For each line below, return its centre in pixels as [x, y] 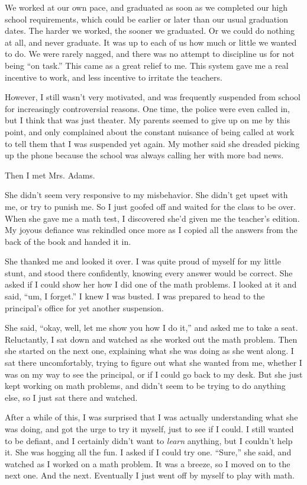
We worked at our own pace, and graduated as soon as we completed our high [146, 7]
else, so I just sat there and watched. [71, 397]
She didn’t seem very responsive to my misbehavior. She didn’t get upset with [146, 195]
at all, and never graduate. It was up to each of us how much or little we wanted [151, 42]
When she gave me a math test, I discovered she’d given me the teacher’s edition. [152, 218]
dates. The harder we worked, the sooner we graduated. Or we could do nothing [150, 31]
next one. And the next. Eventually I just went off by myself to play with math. [150, 475]
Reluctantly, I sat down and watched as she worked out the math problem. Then [151, 339]
